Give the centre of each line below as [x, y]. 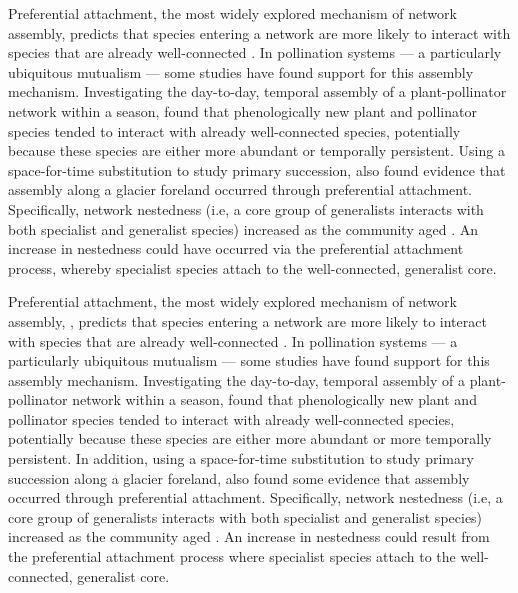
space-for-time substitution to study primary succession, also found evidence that [257, 169]
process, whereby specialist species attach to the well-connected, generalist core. [252, 267]
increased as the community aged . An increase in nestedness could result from [249, 536]
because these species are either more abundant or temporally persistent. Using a [256, 150]
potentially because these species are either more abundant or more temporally [250, 438]
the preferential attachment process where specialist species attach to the [232, 556]
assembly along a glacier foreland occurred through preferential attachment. [240, 189]
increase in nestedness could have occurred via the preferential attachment [236, 248]
